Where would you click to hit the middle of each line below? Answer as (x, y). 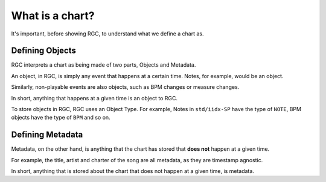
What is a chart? (53, 16)
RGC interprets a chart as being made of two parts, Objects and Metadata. (104, 65)
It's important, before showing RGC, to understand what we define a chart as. (107, 34)
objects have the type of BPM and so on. (61, 118)
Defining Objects (44, 51)
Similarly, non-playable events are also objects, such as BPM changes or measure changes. (125, 87)
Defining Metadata (47, 135)
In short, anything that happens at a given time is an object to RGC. (94, 98)
